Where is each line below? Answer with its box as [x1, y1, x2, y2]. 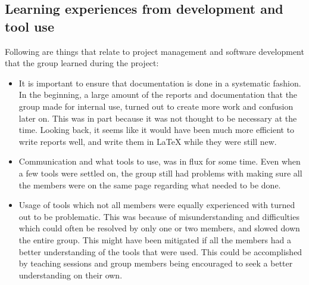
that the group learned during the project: [5, 57, 159, 69]
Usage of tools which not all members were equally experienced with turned [18, 199, 295, 211]
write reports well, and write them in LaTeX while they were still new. [18, 135, 277, 147]
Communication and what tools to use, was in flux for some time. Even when [18, 155, 301, 168]
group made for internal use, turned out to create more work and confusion [18, 100, 294, 112]
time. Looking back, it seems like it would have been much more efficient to [18, 123, 295, 136]
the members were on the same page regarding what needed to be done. [18, 178, 281, 191]
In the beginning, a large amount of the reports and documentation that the [18, 88, 298, 101]
